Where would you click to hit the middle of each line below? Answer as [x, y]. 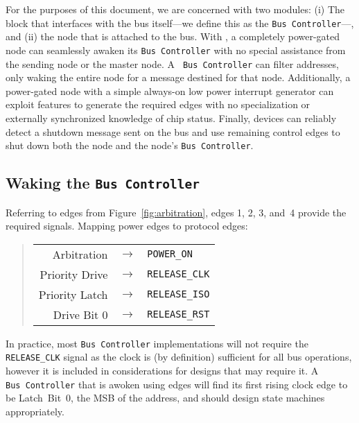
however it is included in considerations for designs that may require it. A [162, 371]
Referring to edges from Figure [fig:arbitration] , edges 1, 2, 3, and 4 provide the [176, 212]
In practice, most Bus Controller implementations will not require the [157, 343]
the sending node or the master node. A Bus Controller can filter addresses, [172, 63]
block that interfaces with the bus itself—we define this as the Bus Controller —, [180, 23]
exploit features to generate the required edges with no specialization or [158, 104]
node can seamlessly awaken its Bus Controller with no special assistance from [176, 50]
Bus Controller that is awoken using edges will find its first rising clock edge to [177, 384]
